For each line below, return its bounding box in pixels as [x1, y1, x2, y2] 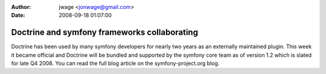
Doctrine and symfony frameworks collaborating [11, 27, 199, 38]
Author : [11, 4, 31, 10]
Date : [11, 12, 25, 19]
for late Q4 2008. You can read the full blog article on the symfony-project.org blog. [11, 60, 220, 67]
